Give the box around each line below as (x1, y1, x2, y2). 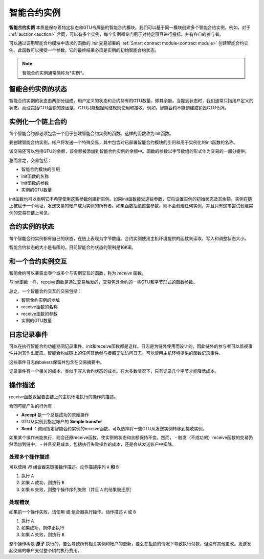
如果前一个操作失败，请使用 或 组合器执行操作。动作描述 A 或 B (9, 509, 136, 514)
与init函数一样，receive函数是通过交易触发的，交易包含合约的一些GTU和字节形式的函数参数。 (9, 279, 198, 285)
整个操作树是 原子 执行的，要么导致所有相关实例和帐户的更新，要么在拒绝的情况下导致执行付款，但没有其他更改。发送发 (9, 540, 251, 546)
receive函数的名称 (21, 304, 58, 310)
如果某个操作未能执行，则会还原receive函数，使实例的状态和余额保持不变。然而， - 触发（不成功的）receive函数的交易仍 (9, 435, 253, 440)
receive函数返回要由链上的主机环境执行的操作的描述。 (9, 394, 118, 400)
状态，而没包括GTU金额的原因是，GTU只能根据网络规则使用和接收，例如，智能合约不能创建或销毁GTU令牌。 (9, 104, 229, 110)
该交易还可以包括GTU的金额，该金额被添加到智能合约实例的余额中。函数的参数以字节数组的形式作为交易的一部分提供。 (9, 148, 249, 154)
